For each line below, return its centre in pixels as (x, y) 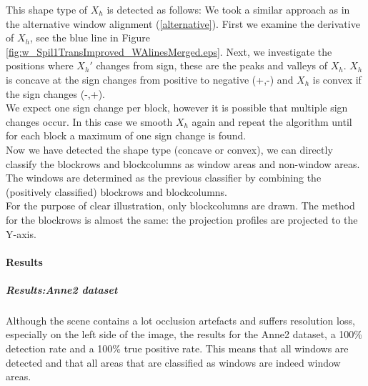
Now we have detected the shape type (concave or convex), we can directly (169, 149)
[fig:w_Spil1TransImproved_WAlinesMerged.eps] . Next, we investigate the (169, 51)
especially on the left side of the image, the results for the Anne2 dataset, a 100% (184, 334)
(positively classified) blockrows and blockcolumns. (116, 191)
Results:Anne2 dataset (62, 289)
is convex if (337, 79)
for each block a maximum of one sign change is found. (126, 135)
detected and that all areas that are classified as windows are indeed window (173, 362)
